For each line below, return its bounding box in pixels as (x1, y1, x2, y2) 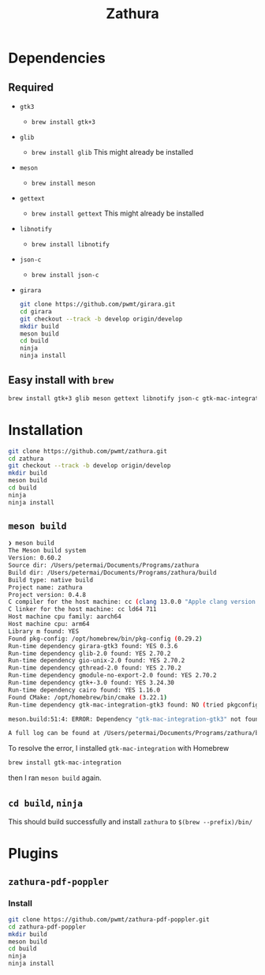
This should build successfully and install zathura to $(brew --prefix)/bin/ (8, 817, 253, 826)
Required (8, 81, 54, 94)
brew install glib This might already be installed (31, 148, 193, 156)
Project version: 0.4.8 (8, 591, 87, 598)
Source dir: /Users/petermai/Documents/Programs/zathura (8, 561, 200, 569)
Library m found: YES (8, 627, 80, 636)
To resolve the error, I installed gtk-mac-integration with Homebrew (8, 744, 230, 753)
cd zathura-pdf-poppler (8, 923, 87, 931)
